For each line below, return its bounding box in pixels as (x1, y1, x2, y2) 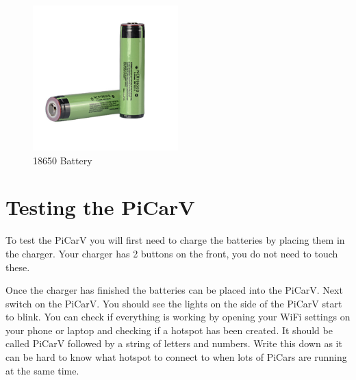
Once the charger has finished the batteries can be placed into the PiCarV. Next (5, 283, 343, 297)
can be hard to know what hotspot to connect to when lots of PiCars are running (5, 350, 347, 364)
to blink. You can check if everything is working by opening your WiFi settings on (5, 309, 351, 324)
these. (5, 259, 30, 274)
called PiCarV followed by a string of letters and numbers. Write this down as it (5, 336, 342, 351)
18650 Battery (33, 153, 92, 167)
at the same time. (5, 363, 79, 377)
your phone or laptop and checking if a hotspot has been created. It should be (5, 322, 333, 337)
